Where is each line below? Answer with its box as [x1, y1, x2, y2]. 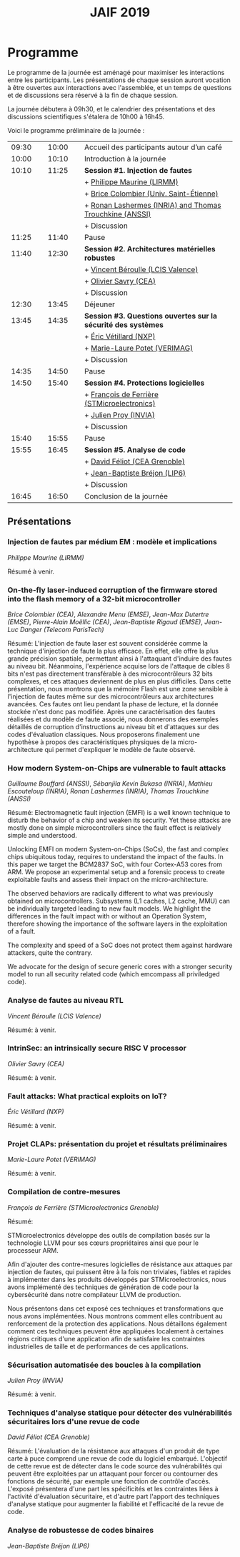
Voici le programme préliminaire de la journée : [7, 126, 145, 134]
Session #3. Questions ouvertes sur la [84, 311, 218, 321]
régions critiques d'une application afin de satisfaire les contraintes [7, 1334, 206, 1343]
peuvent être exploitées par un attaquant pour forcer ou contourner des [7, 1469, 219, 1478]
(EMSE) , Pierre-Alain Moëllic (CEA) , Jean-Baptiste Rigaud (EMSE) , [7, 617, 204, 626]
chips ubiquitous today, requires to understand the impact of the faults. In [7, 853, 224, 861]
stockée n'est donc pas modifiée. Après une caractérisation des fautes [7, 707, 216, 716]
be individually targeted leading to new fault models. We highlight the [7, 904, 211, 913]
